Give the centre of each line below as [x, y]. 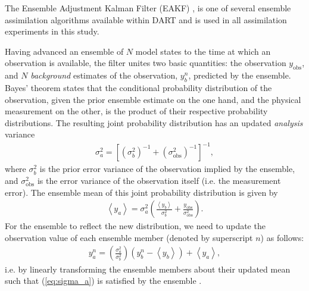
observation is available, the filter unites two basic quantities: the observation [146, 63]
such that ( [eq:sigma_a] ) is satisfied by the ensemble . [103, 281]
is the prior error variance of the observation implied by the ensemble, [167, 169]
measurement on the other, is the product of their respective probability [136, 111]
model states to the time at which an [203, 51]
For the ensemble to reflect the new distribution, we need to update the [135, 226]
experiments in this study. [52, 31]
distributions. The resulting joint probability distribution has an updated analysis [154, 122]
